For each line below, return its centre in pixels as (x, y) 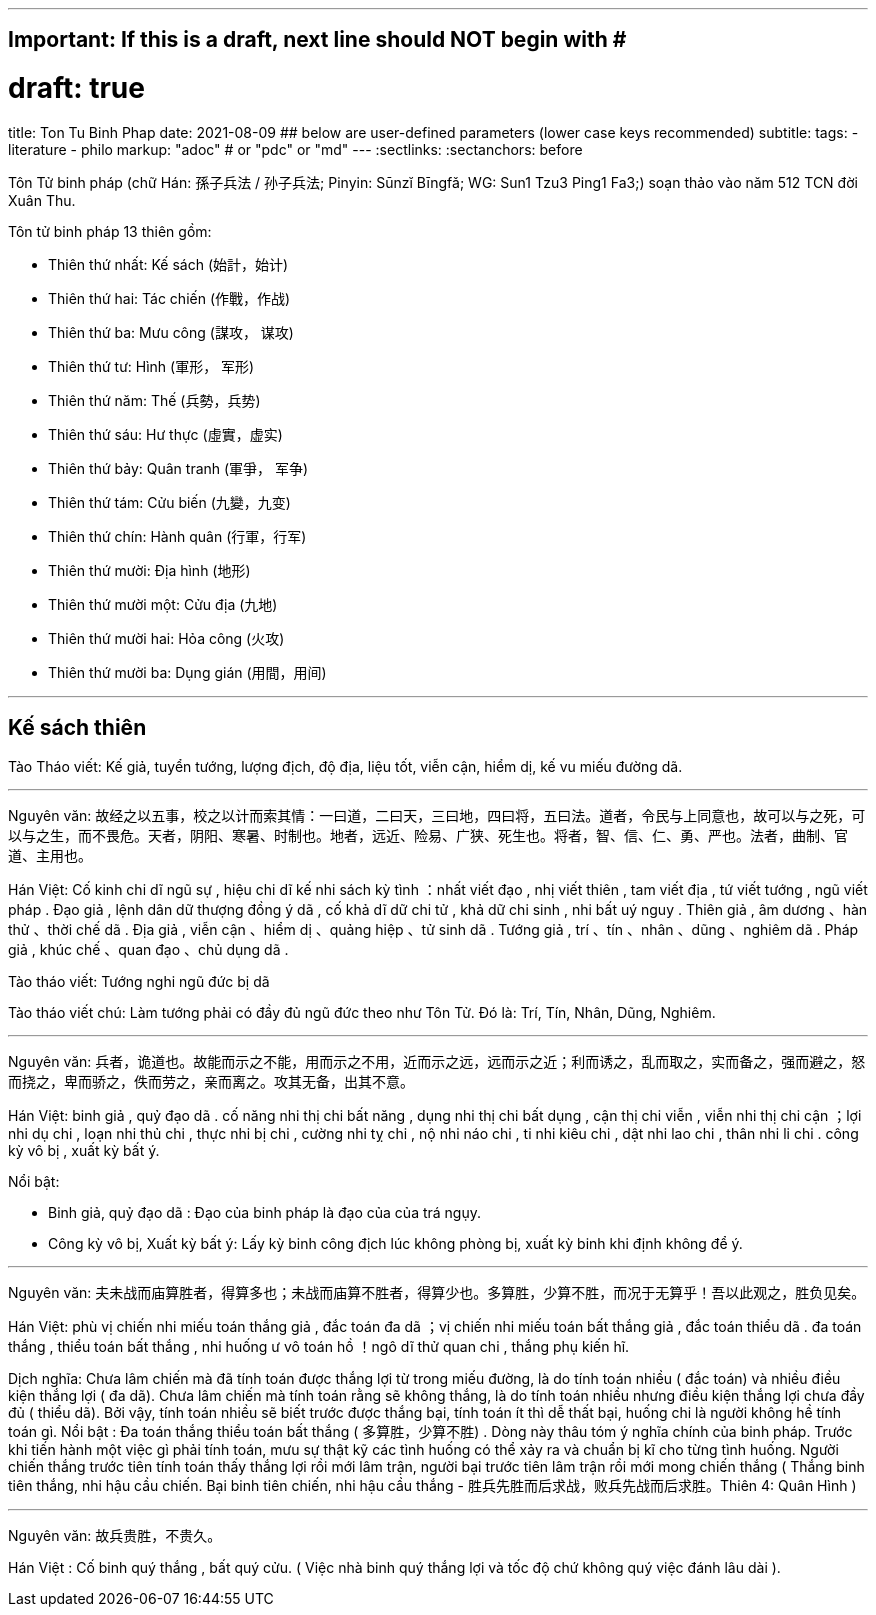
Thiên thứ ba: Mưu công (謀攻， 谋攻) (171, 332)
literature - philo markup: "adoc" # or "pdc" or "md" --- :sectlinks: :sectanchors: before (295, 149)
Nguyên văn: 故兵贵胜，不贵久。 (115, 1535)
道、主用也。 (50, 855)
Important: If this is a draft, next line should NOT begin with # (317, 40)
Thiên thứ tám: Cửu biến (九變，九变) (169, 502)
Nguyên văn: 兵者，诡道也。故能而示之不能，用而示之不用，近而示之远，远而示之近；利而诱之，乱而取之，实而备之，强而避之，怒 (437, 1061)
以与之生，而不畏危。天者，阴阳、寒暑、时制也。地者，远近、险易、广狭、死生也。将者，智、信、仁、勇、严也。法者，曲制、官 (428, 835)
